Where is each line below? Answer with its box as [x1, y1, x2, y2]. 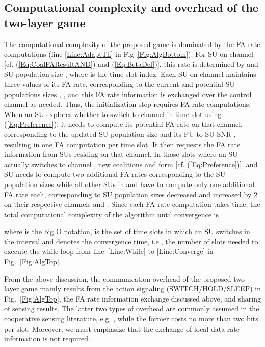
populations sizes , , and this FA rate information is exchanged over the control [4, 88, 252, 99]
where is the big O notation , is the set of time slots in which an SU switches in [4, 226, 250, 237]
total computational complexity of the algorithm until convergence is [4, 209, 219, 219]
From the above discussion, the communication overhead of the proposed [4, 273, 231, 284]
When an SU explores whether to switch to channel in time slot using [4, 108, 222, 119]
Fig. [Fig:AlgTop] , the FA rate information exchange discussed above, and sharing [4, 293, 261, 304]
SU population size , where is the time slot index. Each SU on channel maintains [4, 68, 256, 79]
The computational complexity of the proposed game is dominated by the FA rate [4, 38, 260, 49]
